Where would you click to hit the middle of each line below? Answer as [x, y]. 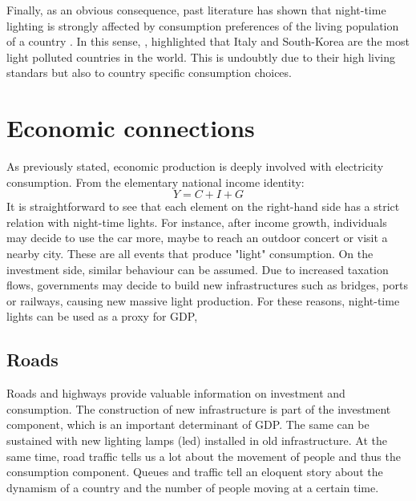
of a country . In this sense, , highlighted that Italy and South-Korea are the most [208, 41]
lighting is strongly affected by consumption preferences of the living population [203, 25]
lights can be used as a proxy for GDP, [102, 316]
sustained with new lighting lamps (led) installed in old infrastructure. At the [197, 440]
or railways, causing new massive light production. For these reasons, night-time [203, 300]
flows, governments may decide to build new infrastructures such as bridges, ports [207, 285]
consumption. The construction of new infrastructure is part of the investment [199, 408]
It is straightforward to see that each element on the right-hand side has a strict [203, 206]
